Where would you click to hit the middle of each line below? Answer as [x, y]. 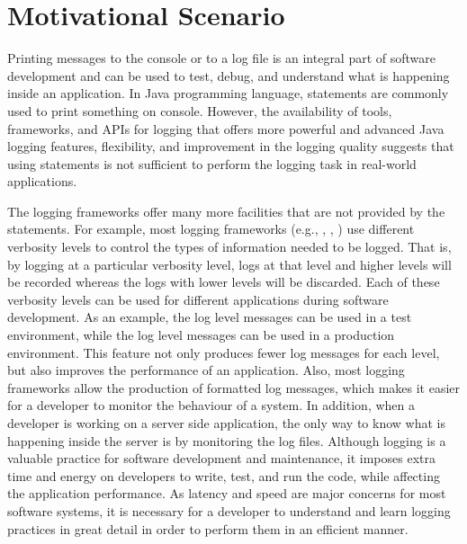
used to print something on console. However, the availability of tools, [200, 110]
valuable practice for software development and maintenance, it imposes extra [221, 458]
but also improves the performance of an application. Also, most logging [206, 370]
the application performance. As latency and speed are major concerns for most [227, 493]
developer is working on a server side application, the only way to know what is [226, 423]
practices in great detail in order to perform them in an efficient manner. [208, 528]
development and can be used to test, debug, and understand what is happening [229, 75]
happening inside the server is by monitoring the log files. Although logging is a [227, 440]
